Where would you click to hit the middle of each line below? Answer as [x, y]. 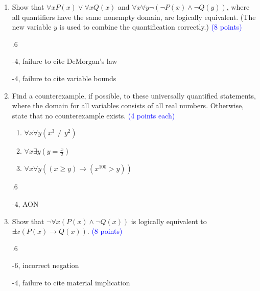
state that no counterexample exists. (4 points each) [93, 115]
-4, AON [25, 203]
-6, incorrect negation [45, 265]
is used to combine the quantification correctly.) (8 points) [151, 27]
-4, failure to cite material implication [71, 282]
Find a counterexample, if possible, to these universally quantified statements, [134, 95]
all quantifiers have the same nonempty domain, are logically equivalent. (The [134, 17]
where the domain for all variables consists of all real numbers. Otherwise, [128, 105]
